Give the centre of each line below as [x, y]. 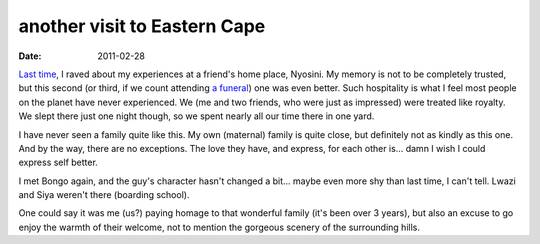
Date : [30, 56]
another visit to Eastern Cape [142, 26]
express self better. [58, 162]
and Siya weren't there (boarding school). [104, 195]
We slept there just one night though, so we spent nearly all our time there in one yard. [196, 116]
